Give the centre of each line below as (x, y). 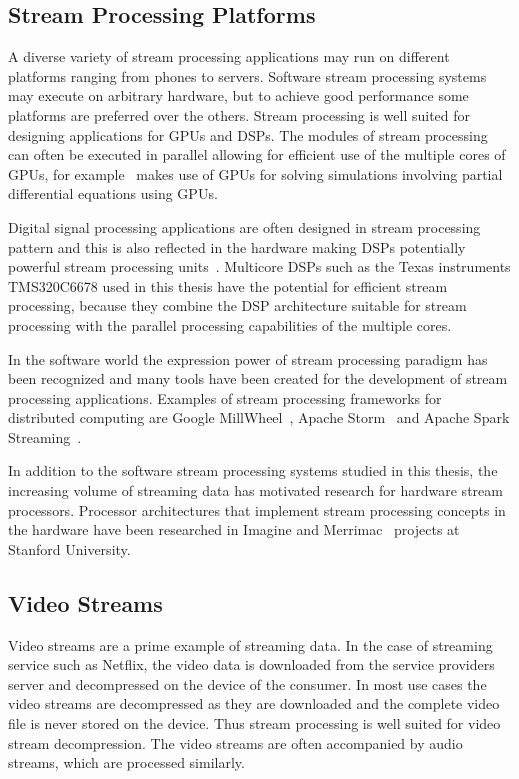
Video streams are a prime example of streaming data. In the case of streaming (250, 644)
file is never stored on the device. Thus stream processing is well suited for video (254, 723)
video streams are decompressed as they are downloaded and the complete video (254, 703)
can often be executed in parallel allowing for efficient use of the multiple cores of (257, 154)
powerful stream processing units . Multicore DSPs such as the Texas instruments (259, 266)
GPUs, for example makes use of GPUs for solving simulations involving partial (255, 173)
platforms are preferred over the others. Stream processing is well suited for (239, 114)
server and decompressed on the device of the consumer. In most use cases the (247, 683)
